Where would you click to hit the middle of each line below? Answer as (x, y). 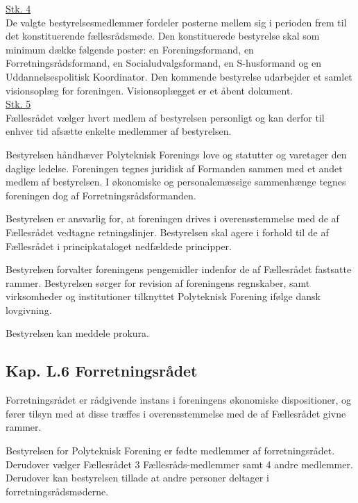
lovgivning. (29, 310)
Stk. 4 (18, 8)
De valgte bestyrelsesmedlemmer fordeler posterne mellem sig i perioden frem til (176, 22)
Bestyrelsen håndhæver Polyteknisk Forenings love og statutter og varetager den (176, 154)
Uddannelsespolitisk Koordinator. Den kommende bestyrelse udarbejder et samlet (179, 76)
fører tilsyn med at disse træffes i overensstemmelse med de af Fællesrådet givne (176, 413)
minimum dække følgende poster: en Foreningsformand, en (130, 49)
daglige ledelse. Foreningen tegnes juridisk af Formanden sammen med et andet (174, 168)
